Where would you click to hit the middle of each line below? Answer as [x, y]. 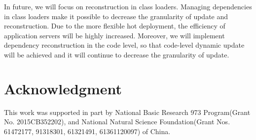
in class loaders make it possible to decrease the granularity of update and [116, 16]
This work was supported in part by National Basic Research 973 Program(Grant [127, 112]
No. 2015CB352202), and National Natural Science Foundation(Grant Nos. [117, 122]
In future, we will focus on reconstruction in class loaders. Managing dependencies [128, 6]
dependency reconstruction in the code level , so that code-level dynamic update [124, 45]
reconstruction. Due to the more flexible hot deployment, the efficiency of [115, 26]
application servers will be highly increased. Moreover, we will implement [114, 35]
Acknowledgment [63, 88]
